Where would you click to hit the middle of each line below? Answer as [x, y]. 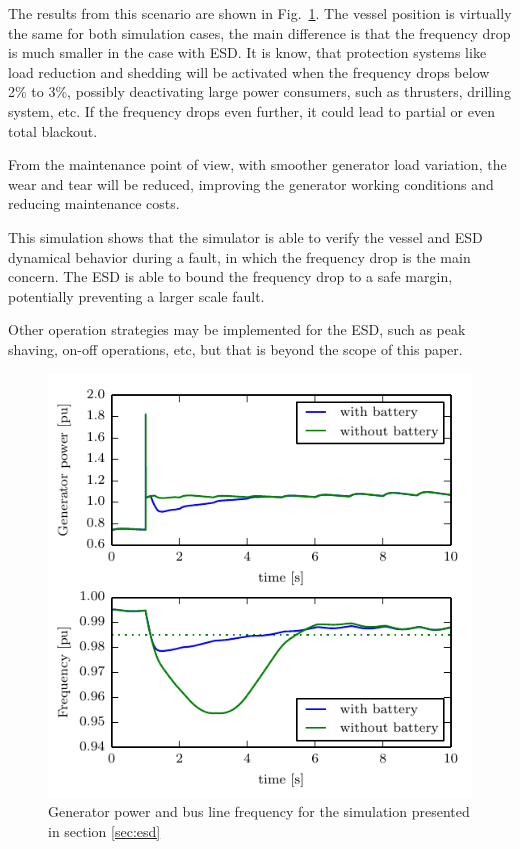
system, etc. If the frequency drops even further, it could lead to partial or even [251, 110]
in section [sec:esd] [104, 830]
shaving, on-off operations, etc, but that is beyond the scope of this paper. [235, 348]
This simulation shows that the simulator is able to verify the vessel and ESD [245, 236]
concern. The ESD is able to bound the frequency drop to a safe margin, [230, 276]
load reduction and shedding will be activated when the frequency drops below [249, 71]
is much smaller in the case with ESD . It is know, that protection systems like [247, 52]
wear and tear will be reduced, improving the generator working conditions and [251, 183]
